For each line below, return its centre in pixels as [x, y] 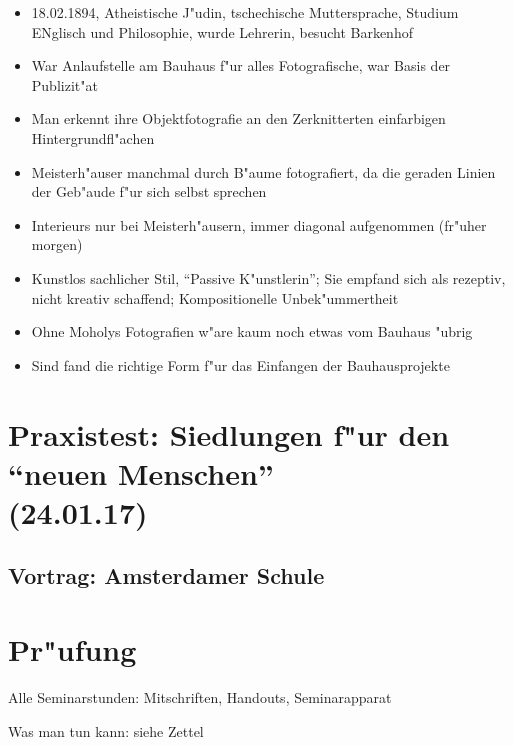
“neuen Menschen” [141, 472]
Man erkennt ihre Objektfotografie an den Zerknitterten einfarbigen [238, 118]
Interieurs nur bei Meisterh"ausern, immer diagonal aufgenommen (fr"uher [259, 224]
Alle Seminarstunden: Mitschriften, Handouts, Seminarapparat [200, 696]
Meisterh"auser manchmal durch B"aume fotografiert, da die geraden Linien [263, 171]
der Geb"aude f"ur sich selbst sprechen [149, 191]
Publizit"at [64, 84]
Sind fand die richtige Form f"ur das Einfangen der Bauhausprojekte [240, 364]
